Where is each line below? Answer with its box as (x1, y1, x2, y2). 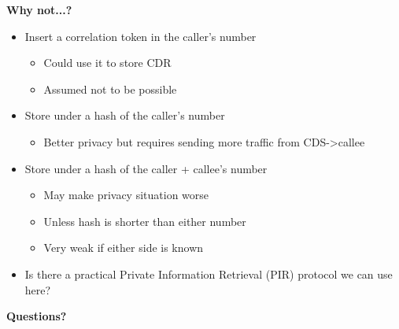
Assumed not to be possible (43, 80, 177, 97)
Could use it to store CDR (43, 54, 172, 71)
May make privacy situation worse (43, 187, 209, 203)
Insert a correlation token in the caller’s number (24, 28, 257, 44)
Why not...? (6, 2, 72, 17)
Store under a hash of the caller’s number (24, 107, 225, 124)
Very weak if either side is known (43, 239, 204, 256)
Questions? (6, 308, 67, 324)
